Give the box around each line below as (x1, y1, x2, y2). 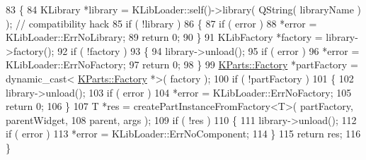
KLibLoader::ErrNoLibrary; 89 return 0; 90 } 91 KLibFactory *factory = (6, 30, 323, 44)
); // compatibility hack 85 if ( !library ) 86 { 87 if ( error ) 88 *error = (6, 16, 317, 30)
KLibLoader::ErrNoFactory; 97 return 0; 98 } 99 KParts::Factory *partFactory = (6, 57, 358, 72)
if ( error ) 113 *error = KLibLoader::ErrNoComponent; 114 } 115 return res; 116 (6, 126, 361, 141)
